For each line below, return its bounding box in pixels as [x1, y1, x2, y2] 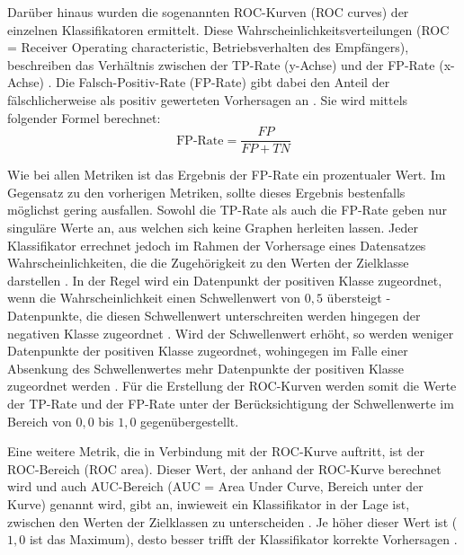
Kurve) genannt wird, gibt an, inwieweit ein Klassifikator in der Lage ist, [7, 494, 410, 513]
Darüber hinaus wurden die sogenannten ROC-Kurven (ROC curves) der [7, 3, 409, 21]
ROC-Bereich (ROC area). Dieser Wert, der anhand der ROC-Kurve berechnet [7, 459, 442, 478]
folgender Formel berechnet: [7, 108, 161, 127]
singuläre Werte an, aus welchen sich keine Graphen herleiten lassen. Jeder [7, 218, 419, 236]
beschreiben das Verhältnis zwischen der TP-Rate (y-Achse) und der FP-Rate [7, 55, 435, 74]
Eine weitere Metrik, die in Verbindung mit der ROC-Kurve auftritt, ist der [7, 442, 424, 461]
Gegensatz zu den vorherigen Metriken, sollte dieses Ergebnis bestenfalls [7, 182, 406, 201]
